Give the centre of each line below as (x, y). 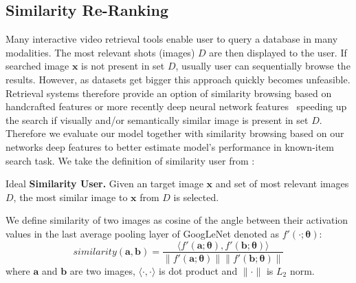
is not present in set (123, 66)
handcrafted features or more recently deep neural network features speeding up (176, 106)
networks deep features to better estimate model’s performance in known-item (170, 146)
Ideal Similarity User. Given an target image (104, 184)
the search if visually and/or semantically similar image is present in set (157, 119)
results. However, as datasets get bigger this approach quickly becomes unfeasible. (178, 79)
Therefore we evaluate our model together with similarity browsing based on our (175, 133)
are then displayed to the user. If (278, 52)
